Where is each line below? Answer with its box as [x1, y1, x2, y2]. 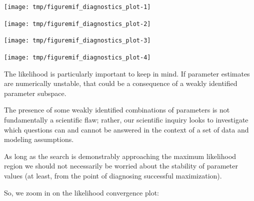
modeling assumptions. [4, 134, 74, 144]
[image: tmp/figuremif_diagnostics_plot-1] [4, 3, 151, 10]
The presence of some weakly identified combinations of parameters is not [4, 104, 230, 115]
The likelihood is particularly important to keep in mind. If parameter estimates [4, 68, 250, 78]
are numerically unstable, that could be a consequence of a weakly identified [4, 78, 237, 88]
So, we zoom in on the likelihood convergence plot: [4, 187, 159, 197]
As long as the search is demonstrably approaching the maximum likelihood [4, 150, 236, 161]
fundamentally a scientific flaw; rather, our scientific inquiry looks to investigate [4, 114, 248, 124]
